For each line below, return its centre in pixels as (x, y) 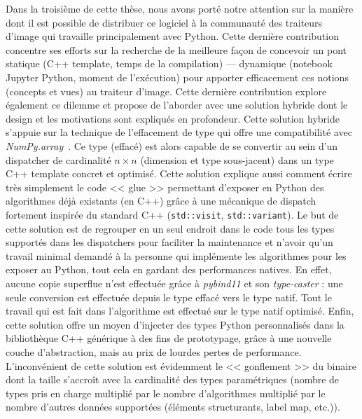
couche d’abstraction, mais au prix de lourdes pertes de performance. (154, 351)
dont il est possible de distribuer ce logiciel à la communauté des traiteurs (164, 22)
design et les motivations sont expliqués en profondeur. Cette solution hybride (173, 118)
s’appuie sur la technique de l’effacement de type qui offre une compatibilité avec (179, 132)
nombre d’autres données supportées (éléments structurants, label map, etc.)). (173, 407)
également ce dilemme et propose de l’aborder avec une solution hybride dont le (177, 105)
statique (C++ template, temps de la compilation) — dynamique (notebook (169, 63)
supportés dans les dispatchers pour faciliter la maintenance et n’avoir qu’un (169, 242)
